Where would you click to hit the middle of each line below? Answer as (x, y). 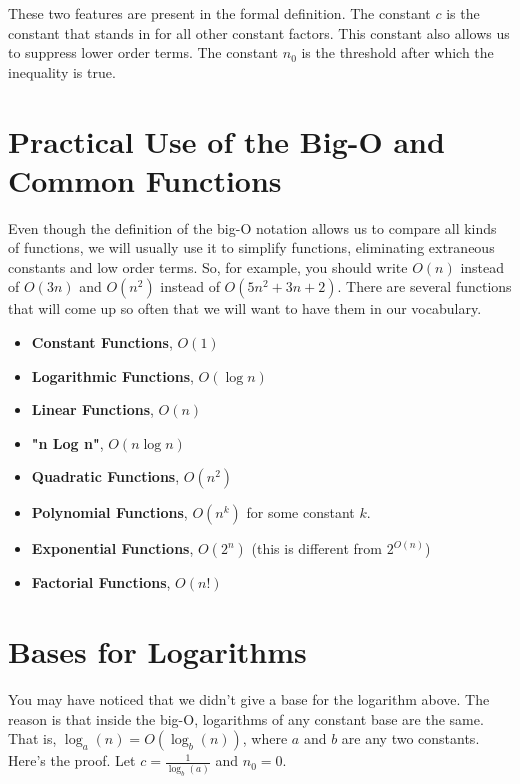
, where (265, 738)
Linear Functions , (92, 409)
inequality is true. (62, 71)
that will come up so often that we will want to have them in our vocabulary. (245, 308)
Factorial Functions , (101, 582)
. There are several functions (424, 286)
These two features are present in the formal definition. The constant (219, 13)
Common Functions (145, 179)
